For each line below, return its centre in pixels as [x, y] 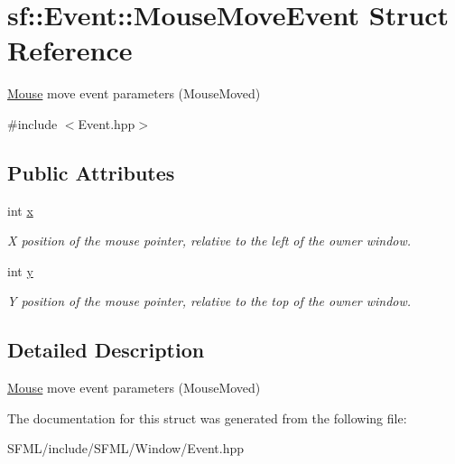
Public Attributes [91, 172]
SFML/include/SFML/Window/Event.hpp [125, 448]
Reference [70, 50]
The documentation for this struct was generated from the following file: [207, 418]
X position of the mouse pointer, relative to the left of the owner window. [209, 241]
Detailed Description [106, 350]
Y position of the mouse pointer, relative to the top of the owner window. [209, 301]
